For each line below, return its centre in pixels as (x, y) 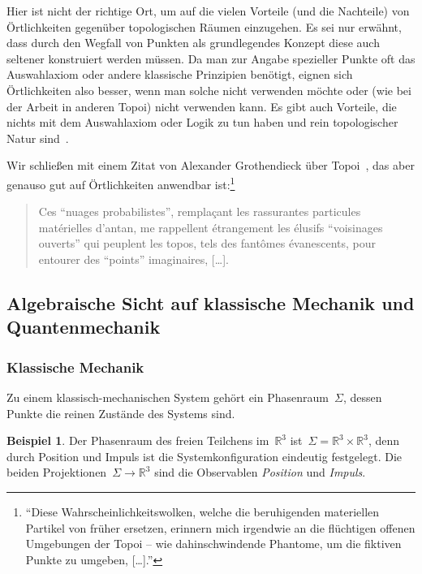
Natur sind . (38, 138)
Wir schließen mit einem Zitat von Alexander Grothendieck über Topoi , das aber (211, 165)
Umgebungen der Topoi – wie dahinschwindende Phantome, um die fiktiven (213, 544)
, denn (384, 440)
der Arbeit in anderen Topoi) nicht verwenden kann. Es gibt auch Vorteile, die (202, 106)
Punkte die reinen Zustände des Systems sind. (121, 413)
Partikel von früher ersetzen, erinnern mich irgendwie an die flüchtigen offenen (220, 527)
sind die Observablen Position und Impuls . (260, 472)
